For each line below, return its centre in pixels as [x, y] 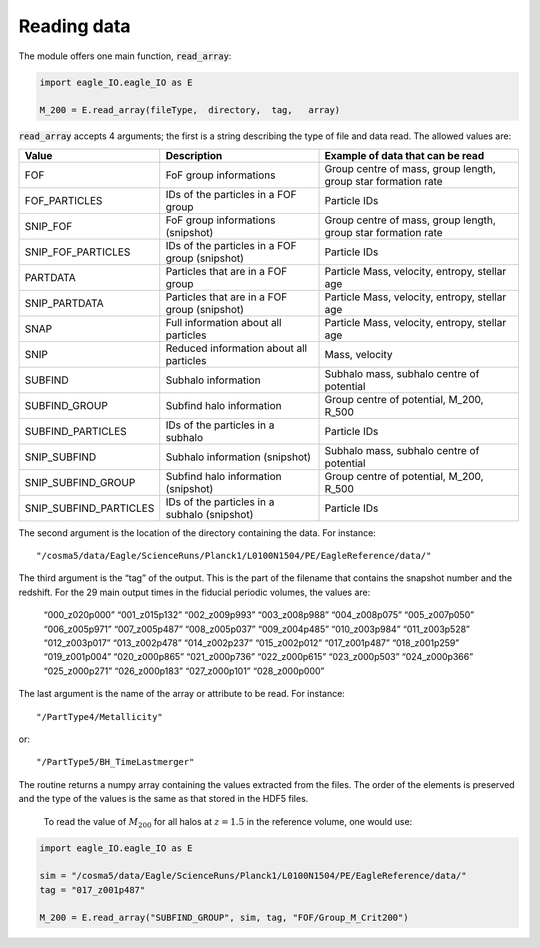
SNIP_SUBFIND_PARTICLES [89, 508]
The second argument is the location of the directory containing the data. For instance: [197, 532]
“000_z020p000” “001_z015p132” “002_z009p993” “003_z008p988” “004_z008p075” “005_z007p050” [259, 615]
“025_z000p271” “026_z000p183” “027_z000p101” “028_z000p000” [184, 671]
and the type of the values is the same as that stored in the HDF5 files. [163, 799]
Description [194, 155]
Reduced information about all [236, 348]
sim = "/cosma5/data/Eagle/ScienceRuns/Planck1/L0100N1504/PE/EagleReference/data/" [253, 876]
